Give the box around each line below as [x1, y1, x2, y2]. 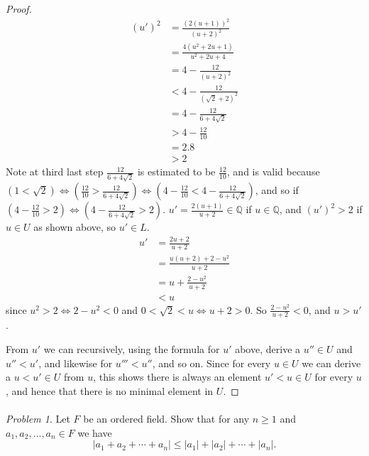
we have [77, 425, 112, 440]
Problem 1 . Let [6, 411, 70, 425]
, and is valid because [226, 164, 320, 179]
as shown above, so [33, 219, 116, 234]
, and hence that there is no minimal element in [6, 383, 214, 398]
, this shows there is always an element [93, 369, 262, 384]
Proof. [6, 1, 32, 16]
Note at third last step [6, 164, 104, 179]
